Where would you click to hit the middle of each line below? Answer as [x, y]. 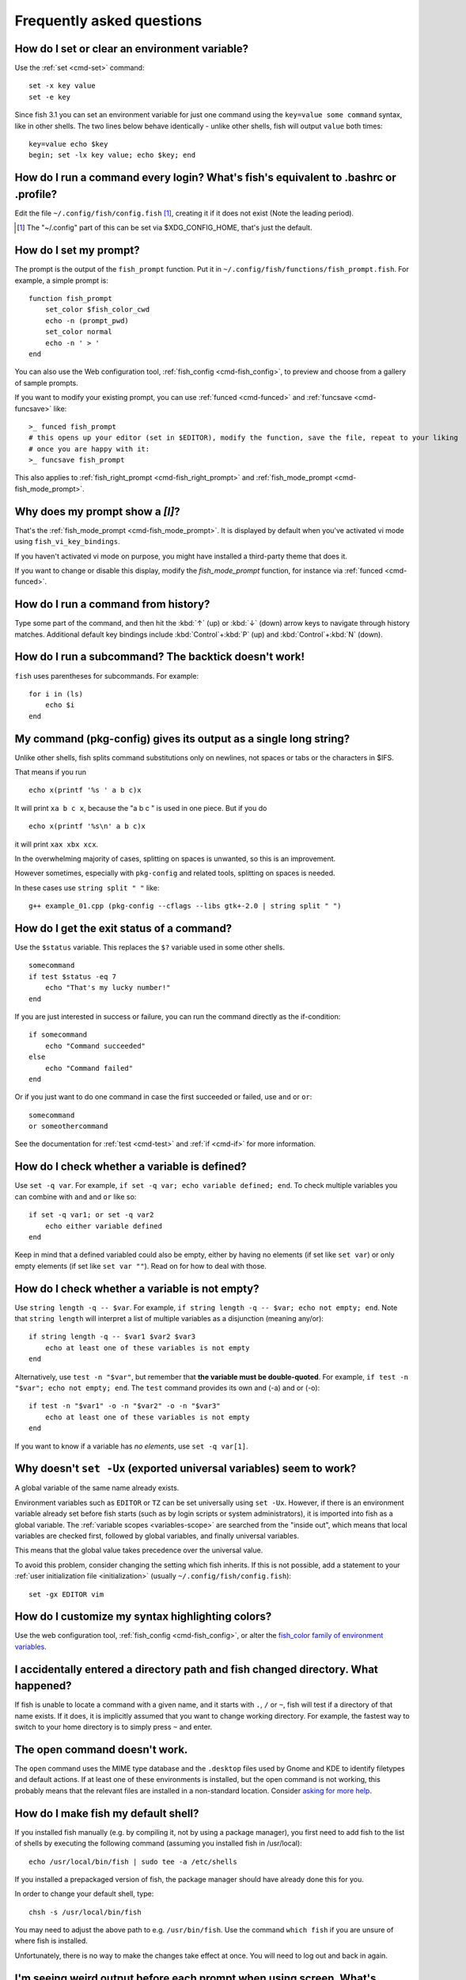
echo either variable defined [103, 1226]
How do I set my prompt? [77, 251]
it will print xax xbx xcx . [57, 844]
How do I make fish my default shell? [107, 1813]
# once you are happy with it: [89, 449]
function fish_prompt [70, 298]
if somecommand [58, 1035]
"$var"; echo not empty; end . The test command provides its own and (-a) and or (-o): [167, 1388]
